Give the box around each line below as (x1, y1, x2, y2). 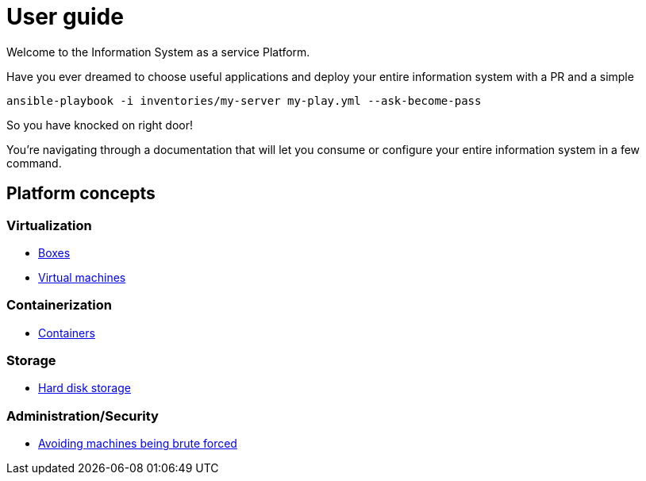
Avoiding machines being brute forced (38, 437, 237, 451)
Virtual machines (38, 270, 126, 284)
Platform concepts (6, 183, 156, 204)
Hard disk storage (38, 381, 131, 395)
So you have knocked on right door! (6, 117, 193, 132)
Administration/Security (6, 407, 159, 424)
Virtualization (6, 217, 92, 233)
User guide (6, 3, 124, 30)
